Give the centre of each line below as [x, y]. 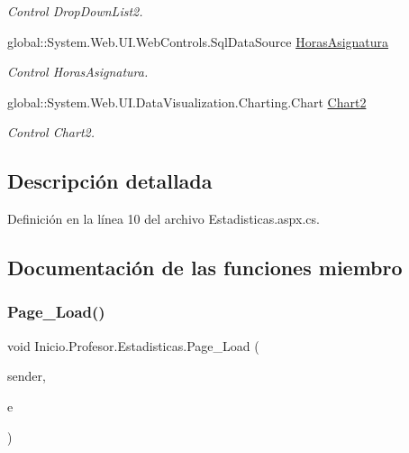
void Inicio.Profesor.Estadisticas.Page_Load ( [133, 345]
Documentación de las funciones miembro [205, 268]
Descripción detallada [110, 181]
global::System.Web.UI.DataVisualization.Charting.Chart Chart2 [187, 102]
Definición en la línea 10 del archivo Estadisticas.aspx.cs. [164, 219]
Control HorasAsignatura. [78, 72]
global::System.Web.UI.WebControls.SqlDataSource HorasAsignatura [198, 41]
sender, [27, 376]
